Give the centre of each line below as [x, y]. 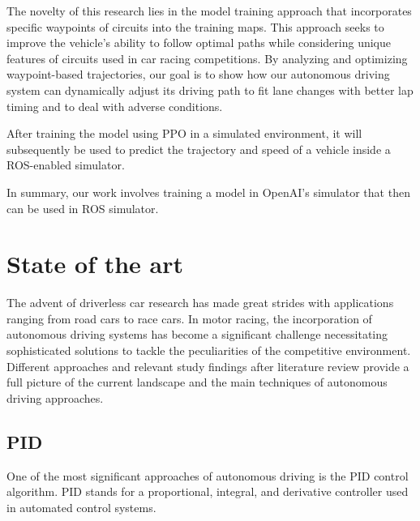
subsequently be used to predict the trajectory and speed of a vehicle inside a [199, 149]
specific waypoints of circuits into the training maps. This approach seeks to [195, 26]
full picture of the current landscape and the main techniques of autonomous [197, 382]
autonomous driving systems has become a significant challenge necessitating [197, 334]
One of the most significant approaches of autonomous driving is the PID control [208, 475]
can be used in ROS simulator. [83, 208]
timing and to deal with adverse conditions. [115, 106]
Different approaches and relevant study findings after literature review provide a [208, 366]
